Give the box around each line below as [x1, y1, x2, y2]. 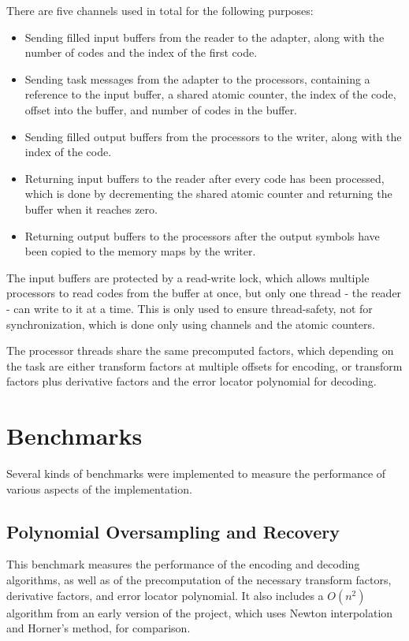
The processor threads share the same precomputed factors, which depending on [6, 342, 394, 359]
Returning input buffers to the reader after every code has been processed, [24, 170, 385, 186]
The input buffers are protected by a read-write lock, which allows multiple [6, 269, 370, 285]
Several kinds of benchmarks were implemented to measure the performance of [6, 465, 386, 481]
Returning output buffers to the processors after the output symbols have [24, 227, 380, 244]
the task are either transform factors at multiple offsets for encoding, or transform [6, 357, 403, 374]
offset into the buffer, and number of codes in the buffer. [24, 101, 298, 117]
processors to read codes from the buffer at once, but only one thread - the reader [6, 285, 402, 301]
